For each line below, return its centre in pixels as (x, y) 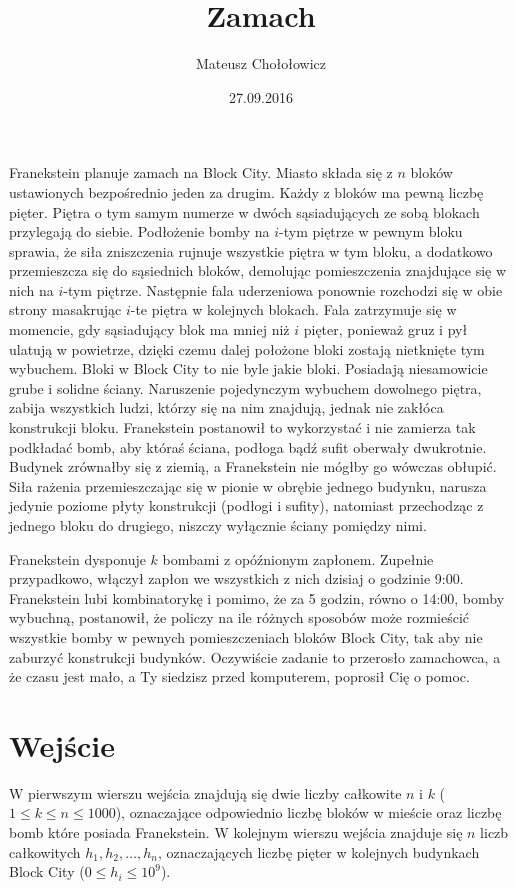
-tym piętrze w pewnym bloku (371, 231)
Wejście (62, 744)
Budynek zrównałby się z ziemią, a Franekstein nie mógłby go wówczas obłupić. (253, 466)
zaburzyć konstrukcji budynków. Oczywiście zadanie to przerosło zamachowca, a (255, 656)
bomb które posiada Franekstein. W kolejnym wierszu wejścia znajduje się (236, 832)
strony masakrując (65, 309)
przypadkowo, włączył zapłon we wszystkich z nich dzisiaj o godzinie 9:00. (236, 578)
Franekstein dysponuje (77, 558)
